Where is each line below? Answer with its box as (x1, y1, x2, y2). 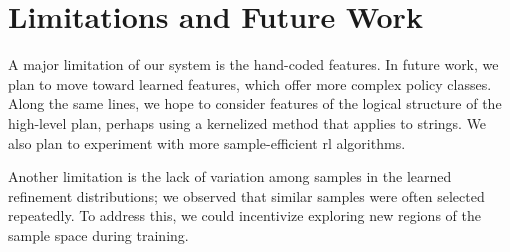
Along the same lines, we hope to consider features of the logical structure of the (8, 93, 502, 114)
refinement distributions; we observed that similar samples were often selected (8, 185, 485, 206)
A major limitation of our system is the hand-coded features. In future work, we (8, 54, 499, 75)
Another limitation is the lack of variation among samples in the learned (8, 166, 452, 187)
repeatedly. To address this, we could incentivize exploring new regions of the (8, 205, 481, 226)
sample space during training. (8, 224, 189, 245)
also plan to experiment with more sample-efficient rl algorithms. (8, 132, 406, 153)
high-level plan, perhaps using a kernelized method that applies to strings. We (8, 112, 487, 133)
